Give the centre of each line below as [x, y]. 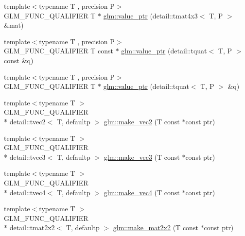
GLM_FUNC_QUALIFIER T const [59, 51]
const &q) [19, 60]
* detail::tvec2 [25, 121]
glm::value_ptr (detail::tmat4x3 [150, 15]
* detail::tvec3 [25, 157]
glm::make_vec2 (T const [142, 121]
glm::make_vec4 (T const [142, 192]
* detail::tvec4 [25, 192]
